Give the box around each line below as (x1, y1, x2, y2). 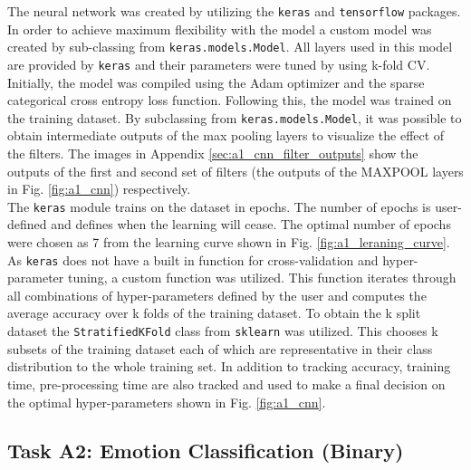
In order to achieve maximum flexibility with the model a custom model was (7, 19, 432, 38)
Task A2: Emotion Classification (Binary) (7, 436, 404, 465)
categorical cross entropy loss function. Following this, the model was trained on (7, 91, 452, 110)
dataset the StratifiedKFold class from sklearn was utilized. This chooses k (7, 321, 438, 341)
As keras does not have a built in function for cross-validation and (7, 250, 379, 269)
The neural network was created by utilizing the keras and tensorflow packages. (7, 2, 461, 20)
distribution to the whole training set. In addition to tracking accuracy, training (7, 357, 451, 376)
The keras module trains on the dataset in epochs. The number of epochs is (7, 197, 431, 216)
